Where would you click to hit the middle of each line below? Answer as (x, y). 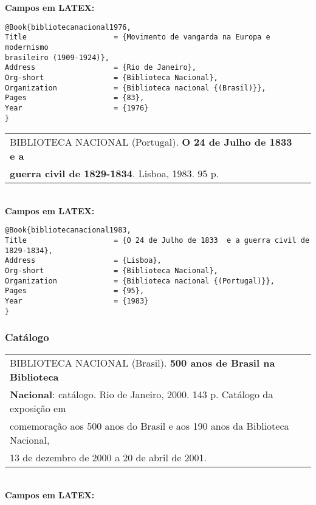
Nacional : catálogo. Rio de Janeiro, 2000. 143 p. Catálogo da (142, 395)
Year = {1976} (77, 108)
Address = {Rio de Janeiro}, (101, 68)
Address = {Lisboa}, (83, 261)
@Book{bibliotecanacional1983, (68, 230)
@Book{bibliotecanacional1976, (68, 27)
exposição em (38, 408)
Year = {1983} (77, 301)
